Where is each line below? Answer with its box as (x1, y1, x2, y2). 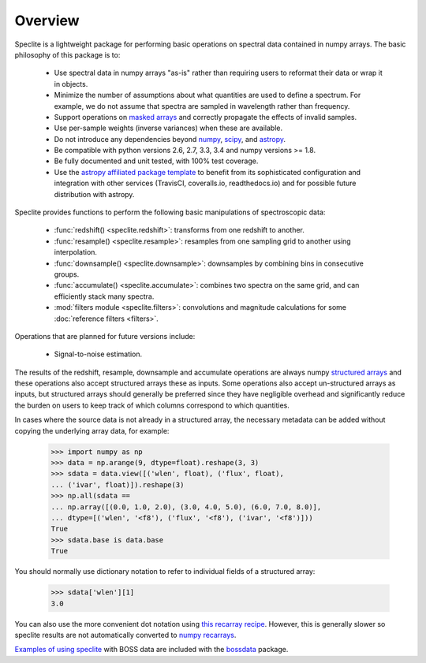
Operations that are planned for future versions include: (14, 331, 196, 341)
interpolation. (54, 248, 98, 257)
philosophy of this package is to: (14, 50, 121, 59)
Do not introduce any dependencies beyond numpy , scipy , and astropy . (54, 134, 286, 143)
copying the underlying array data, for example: (14, 426, 170, 435)
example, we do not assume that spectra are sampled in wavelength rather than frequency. (54, 101, 350, 110)
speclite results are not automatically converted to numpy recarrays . (14, 630, 237, 639)
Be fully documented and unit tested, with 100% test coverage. (54, 156, 259, 166)
